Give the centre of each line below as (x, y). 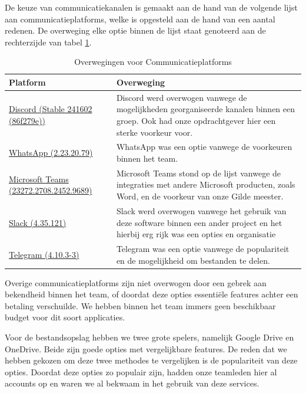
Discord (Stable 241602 (51, 109)
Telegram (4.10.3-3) (44, 254)
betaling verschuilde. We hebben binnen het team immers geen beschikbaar (140, 305)
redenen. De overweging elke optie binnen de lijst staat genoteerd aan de (135, 30)
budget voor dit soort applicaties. (65, 317)
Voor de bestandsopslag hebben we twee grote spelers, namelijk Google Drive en (149, 337)
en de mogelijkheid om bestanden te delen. (193, 260)
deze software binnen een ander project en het (199, 222)
